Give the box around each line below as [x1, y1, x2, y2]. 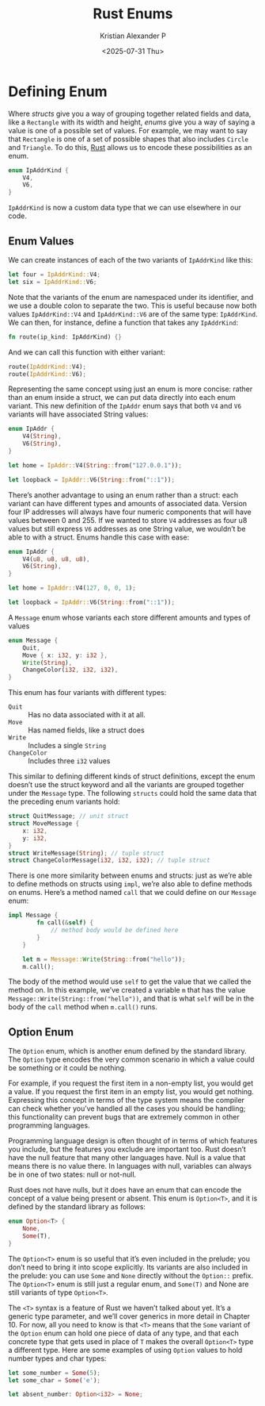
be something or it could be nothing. [8, 1063, 127, 1073]
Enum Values [8, 234, 74, 248]
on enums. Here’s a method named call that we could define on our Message [8, 888, 257, 897]
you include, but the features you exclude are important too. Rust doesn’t [8, 1144, 247, 1154]
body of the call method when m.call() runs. [8, 1002, 158, 1012]
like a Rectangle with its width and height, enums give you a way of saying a [8, 117, 256, 127]
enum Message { [8, 636, 59, 644]
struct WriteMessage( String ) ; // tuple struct [8, 849, 165, 857]
